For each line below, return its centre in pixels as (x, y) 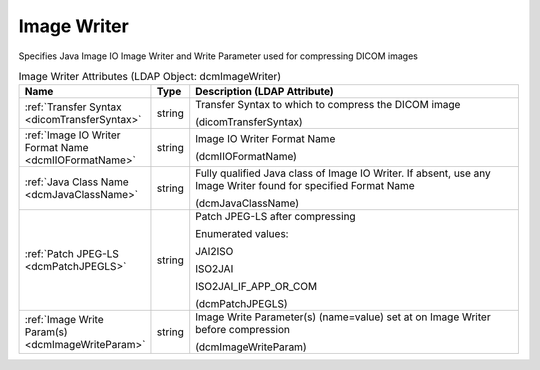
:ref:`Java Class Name (76, 182)
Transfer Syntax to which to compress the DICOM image (328, 105)
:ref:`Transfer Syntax (73, 107)
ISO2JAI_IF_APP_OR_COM (256, 287)
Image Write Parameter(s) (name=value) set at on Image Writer (343, 317)
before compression (242, 330)
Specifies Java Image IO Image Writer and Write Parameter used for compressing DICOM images (218, 56)
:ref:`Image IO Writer (72, 135)
